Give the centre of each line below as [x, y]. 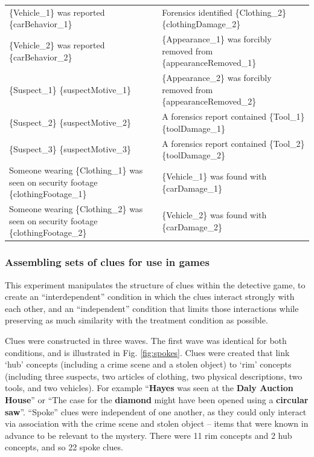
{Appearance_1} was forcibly [217, 39]
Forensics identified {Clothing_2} [224, 12]
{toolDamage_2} [194, 155]
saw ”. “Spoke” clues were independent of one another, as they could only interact [156, 411]
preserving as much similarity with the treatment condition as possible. [136, 320]
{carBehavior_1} [41, 24]
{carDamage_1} [192, 188]
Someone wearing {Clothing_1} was [76, 170]
